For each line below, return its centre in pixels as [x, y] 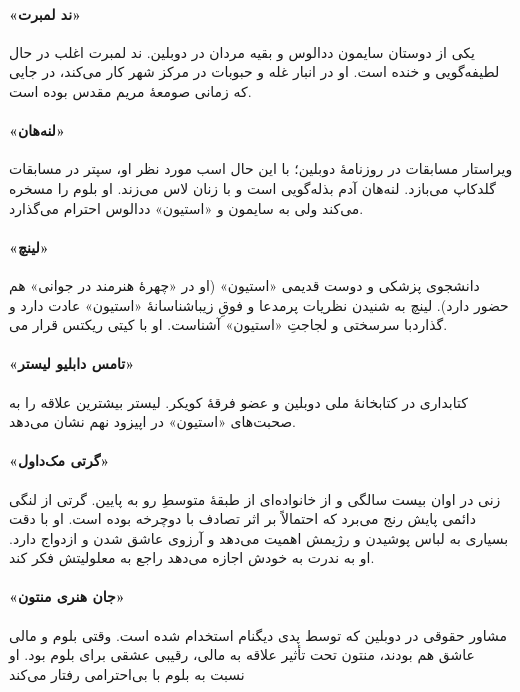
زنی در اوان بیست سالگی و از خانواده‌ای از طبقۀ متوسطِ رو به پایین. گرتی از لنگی [255, 498]
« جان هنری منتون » [67, 596]
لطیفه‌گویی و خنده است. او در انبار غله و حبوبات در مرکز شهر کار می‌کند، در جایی [254, 71]
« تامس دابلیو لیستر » [72, 363]
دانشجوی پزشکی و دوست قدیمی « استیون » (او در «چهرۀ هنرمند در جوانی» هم [244, 284]
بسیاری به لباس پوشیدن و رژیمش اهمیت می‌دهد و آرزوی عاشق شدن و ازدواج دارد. [259, 537]
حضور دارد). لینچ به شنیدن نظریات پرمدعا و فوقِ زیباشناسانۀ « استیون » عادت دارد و [259, 304]
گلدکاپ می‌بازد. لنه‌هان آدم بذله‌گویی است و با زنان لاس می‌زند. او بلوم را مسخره [252, 187]
